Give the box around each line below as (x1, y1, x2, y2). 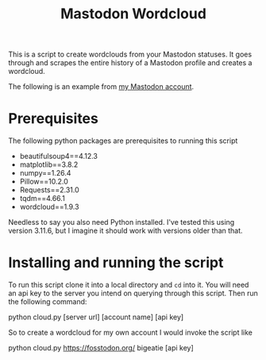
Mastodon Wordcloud (60, 5, 206, 23)
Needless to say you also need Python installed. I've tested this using (8, 218, 235, 227)
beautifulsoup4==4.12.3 (19, 152, 98, 161)
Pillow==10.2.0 (19, 176, 69, 187)
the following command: (8, 297, 87, 307)
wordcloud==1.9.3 (19, 202, 79, 211)
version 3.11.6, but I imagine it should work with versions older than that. (8, 226, 244, 235)
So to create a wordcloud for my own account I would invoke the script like (8, 327, 253, 338)
